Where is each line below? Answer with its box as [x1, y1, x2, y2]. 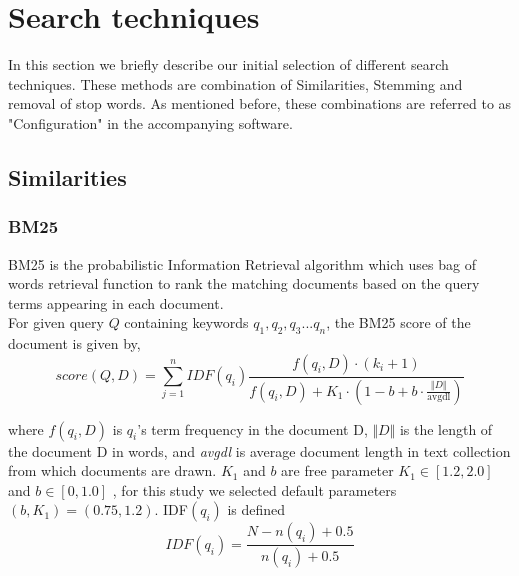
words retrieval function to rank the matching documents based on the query [8, 273, 480, 294]
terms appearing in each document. [8, 292, 224, 313]
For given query [8, 312, 104, 333]
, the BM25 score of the [326, 312, 471, 333]
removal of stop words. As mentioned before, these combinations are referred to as [8, 93, 512, 114]
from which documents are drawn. [8, 460, 217, 481]
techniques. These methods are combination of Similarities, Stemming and [8, 73, 463, 94]
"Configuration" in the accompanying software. [8, 112, 293, 133]
